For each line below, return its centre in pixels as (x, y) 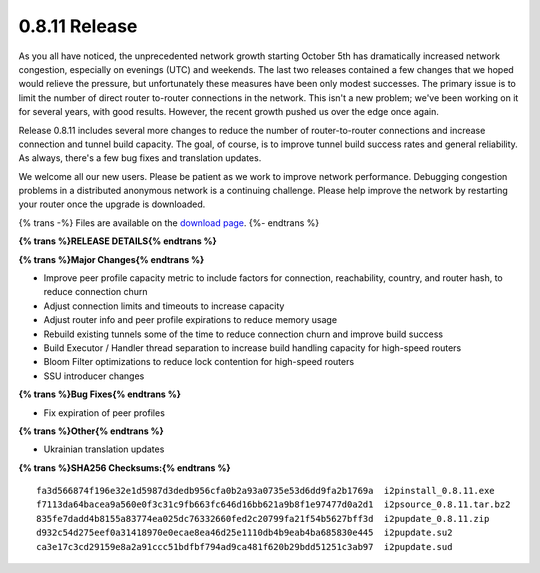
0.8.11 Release (78, 26)
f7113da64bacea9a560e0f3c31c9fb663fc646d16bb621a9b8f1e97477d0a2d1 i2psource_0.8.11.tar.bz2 (273, 504)
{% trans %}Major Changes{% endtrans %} (111, 259)
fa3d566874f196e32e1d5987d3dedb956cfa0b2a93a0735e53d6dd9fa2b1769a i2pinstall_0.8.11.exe (265, 491)
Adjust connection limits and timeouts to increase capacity (164, 306)
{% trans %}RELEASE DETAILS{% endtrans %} (117, 241)
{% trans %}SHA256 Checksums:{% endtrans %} (124, 467)
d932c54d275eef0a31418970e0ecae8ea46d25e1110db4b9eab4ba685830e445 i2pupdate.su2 (244, 533)
